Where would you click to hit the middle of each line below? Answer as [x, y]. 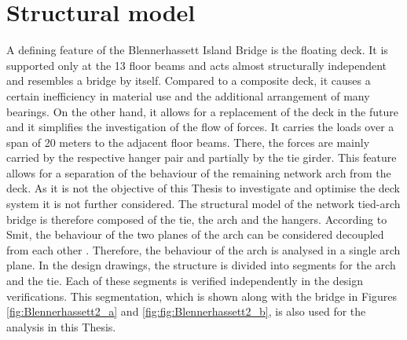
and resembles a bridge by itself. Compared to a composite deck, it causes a [189, 80]
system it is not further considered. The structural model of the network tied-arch [203, 204]
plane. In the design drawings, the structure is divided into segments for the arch [201, 265]
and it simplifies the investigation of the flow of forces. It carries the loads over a [200, 127]
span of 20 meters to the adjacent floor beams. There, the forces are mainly [188, 142]
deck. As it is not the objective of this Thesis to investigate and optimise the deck [203, 188]
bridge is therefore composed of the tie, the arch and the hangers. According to [197, 219]
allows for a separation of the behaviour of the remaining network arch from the [199, 172]
